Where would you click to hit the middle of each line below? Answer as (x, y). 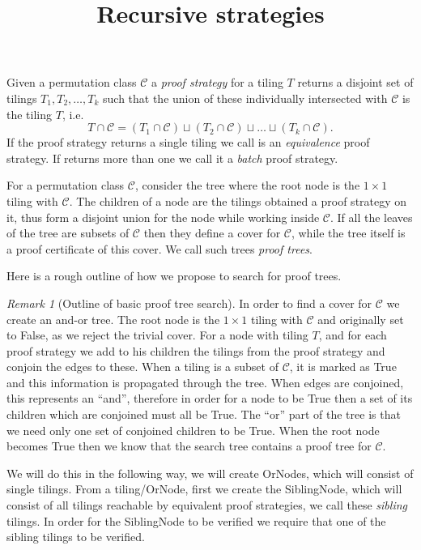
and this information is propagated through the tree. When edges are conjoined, (205, 382)
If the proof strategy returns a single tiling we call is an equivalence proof (188, 142)
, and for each (353, 335)
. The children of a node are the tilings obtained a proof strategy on (238, 200)
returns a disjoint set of (355, 82)
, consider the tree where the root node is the (247, 185)
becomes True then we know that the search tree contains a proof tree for (189, 446)
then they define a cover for (212, 233)
